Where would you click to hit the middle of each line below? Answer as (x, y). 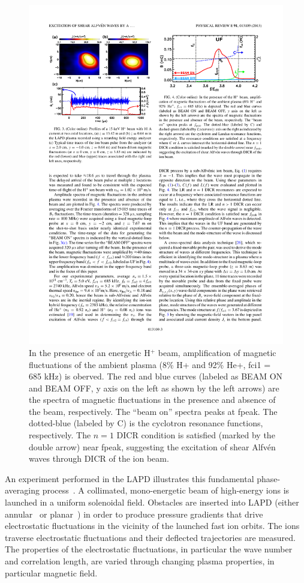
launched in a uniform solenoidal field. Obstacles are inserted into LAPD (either (152, 502)
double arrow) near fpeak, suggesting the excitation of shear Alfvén (152, 446)
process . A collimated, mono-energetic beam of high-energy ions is (166, 490)
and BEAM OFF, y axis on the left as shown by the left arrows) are (154, 388)
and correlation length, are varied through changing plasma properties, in (140, 561)
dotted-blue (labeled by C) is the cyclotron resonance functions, (146, 423)
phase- (269, 478)
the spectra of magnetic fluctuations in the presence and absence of (152, 400)
